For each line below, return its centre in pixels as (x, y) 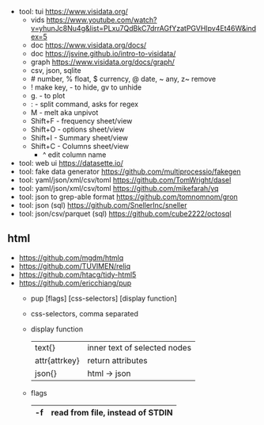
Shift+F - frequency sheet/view (81, 121)
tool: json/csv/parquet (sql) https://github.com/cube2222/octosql (125, 214)
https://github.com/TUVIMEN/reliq (75, 266)
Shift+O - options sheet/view (77, 129)
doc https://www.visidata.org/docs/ (89, 45)
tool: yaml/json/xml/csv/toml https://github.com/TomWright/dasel (125, 180)
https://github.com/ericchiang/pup (75, 283)
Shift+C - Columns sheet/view (80, 146)
